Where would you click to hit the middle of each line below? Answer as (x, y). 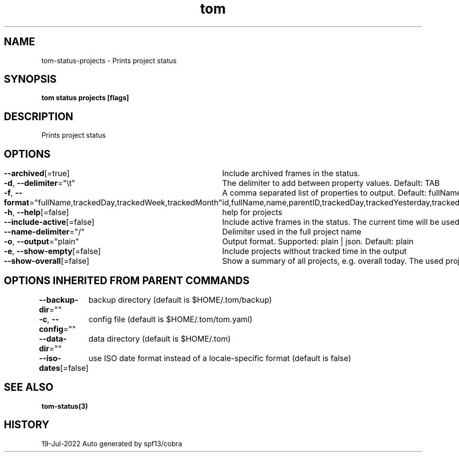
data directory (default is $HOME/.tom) (160, 338)
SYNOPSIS (30, 79)
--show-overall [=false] (47, 261)
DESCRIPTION (39, 116)
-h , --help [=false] (36, 212)
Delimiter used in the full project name (292, 232)
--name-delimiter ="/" (44, 232)
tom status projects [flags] (85, 98)
